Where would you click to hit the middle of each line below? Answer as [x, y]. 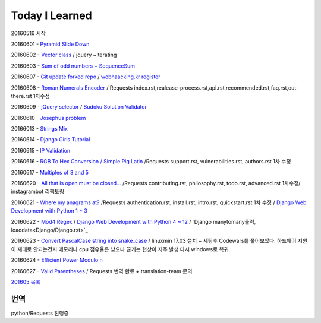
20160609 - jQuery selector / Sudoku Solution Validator [79, 107]
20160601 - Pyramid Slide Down [50, 44]
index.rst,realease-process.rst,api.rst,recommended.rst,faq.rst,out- [216, 88]
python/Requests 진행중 [40, 313]
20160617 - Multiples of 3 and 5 [50, 172]
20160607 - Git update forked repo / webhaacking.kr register [86, 77]
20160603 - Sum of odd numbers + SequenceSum [73, 66]
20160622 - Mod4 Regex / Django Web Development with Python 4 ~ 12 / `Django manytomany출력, [133, 221]
